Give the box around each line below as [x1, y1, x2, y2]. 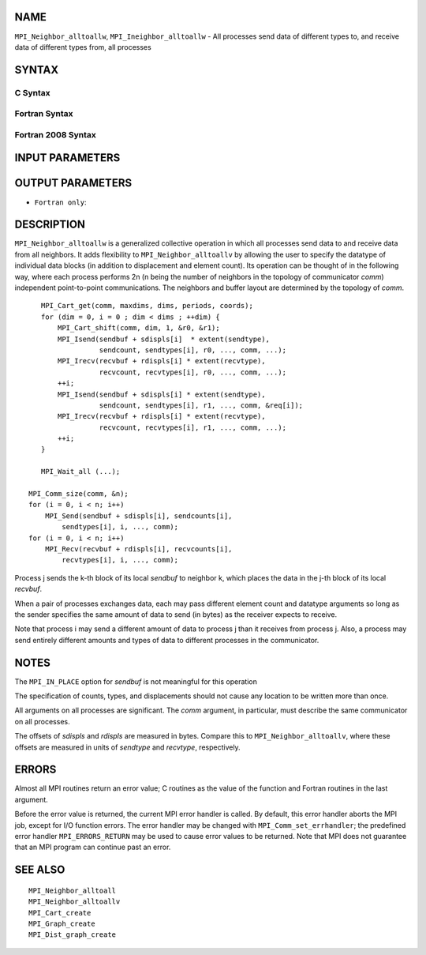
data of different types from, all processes [14, 42, 151, 51]
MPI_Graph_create [28, 919, 95, 928]
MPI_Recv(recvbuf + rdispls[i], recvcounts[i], [44, 544, 233, 553]
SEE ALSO [14, 863, 65, 877]
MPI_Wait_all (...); [40, 467, 121, 476]
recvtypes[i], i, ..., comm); [62, 555, 179, 565]
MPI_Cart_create [28, 908, 92, 917]
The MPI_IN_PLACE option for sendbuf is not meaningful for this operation [14, 676, 258, 686]
